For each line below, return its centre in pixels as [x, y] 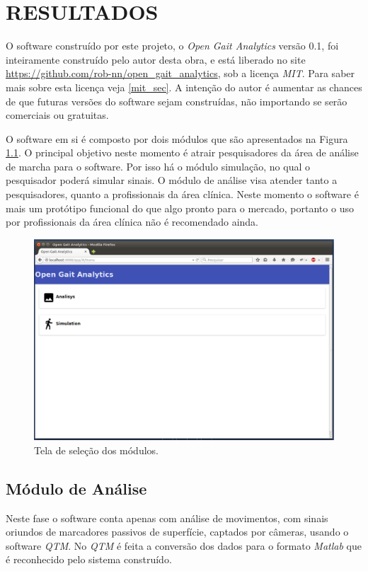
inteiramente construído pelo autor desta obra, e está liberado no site [156, 59]
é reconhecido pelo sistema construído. [89, 559]
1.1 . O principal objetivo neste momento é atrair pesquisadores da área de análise [182, 152]
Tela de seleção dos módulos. [96, 450]
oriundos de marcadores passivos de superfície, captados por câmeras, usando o [177, 532]
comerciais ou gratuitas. [57, 115]
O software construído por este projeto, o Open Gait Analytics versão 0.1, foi [172, 46]
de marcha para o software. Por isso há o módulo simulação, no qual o [158, 166]
